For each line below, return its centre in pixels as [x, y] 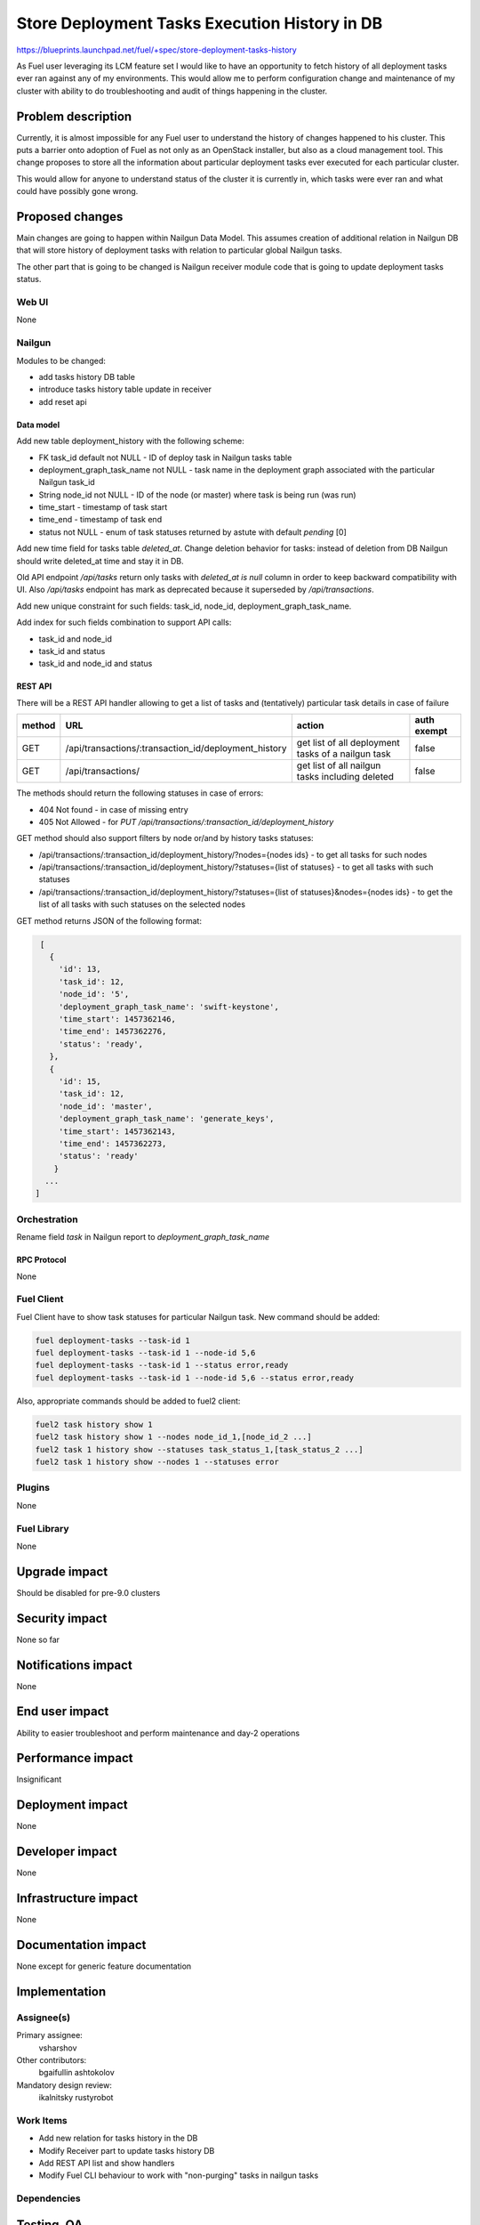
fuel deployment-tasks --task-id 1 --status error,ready [162, 1365]
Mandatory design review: [64, 2085]
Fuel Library [43, 1528]
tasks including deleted [345, 777]
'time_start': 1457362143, [117, 1131]
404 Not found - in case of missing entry [113, 809]
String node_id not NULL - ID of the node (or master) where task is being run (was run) [197, 495]
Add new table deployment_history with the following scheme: [130, 441]
